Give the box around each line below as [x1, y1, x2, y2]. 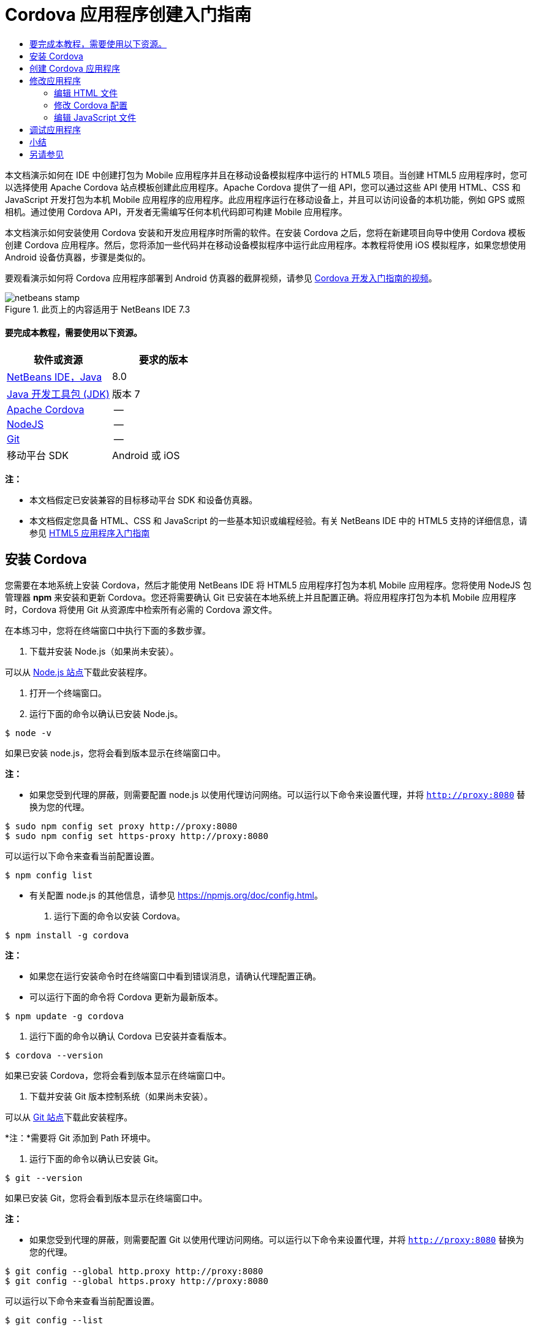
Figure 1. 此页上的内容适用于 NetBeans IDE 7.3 [5, 303, 191, 314]
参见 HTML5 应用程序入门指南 [29, 527, 150, 538]
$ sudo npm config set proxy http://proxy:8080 [5, 821, 238, 831]
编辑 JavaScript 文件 [54, 112, 137, 123]
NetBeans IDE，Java [7, 370, 102, 383]
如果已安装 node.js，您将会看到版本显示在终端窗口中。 [5, 747, 226, 758]
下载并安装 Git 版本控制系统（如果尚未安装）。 [29, 1090, 213, 1101]
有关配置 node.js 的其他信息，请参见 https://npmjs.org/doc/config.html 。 [29, 889, 323, 900]
